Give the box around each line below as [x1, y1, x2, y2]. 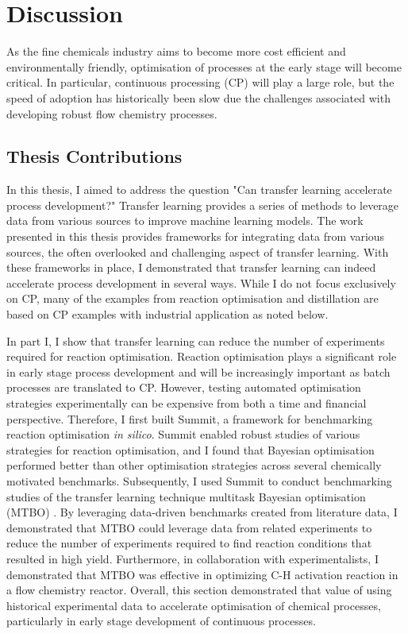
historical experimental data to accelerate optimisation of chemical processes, [6, 597, 381, 613]
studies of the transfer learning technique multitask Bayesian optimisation [6, 488, 366, 504]
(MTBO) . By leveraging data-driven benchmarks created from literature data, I [6, 504, 398, 520]
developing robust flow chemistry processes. [6, 105, 217, 122]
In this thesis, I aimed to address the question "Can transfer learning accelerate [6, 181, 392, 198]
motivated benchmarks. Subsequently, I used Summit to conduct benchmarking [6, 472, 392, 489]
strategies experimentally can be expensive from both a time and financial [6, 395, 367, 412]
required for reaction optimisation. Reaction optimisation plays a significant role [6, 348, 397, 365]
